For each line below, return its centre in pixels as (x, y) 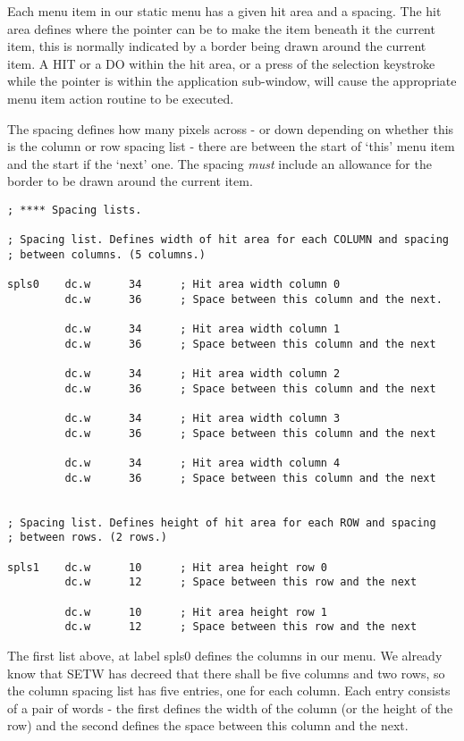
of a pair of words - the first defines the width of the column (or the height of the (230, 707)
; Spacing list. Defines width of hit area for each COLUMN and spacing (228, 240)
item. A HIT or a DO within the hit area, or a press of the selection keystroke (221, 63)
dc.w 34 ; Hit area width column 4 (202, 463)
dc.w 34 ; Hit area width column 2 (202, 374)
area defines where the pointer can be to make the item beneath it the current (221, 28)
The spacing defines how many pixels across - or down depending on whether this (231, 128)
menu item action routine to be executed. (121, 98)
